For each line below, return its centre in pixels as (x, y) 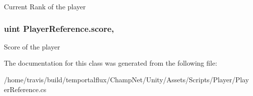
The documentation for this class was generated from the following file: (111, 63)
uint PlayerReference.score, (59, 28)
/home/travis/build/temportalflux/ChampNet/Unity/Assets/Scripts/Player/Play (126, 79)
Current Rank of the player (45, 6)
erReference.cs (25, 89)
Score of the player (32, 46)
